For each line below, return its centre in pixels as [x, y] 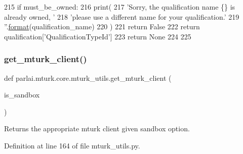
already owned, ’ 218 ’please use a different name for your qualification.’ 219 [122, 16]
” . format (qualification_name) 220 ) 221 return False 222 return [102, 27]
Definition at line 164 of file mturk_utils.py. [72, 145]
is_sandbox [22, 95]
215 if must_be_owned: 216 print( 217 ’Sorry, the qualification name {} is [120, 7]
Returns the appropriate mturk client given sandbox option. [97, 129]
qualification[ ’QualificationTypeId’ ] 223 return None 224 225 [98, 36]
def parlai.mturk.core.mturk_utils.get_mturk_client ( [88, 78]
